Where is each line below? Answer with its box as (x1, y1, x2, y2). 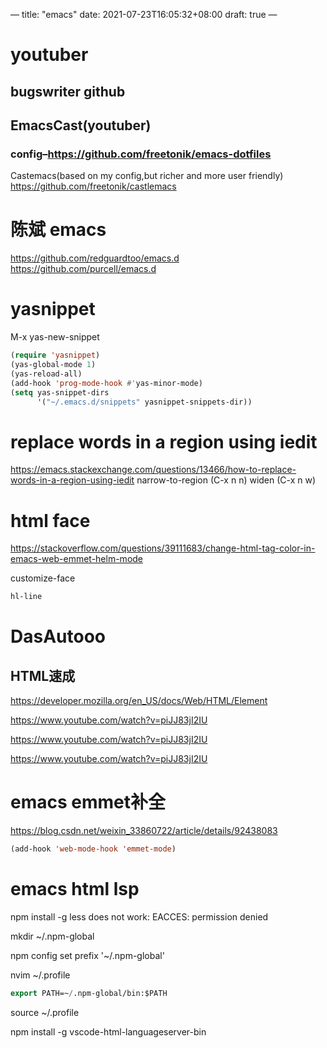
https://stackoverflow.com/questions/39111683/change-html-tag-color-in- (10, 542, 316, 554)
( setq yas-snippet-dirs (10, 387, 110, 398)
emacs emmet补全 (10, 791, 166, 814)
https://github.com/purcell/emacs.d (10, 263, 157, 275)
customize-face (10, 572, 76, 584)
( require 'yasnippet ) (10, 350, 101, 361)
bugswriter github (10, 83, 126, 100)
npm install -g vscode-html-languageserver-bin (10, 1025, 207, 1038)
